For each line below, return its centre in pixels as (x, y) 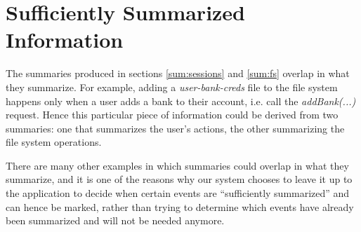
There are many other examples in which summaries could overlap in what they (177, 165)
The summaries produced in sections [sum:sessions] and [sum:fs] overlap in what (178, 73)
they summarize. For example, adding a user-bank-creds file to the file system (172, 87)
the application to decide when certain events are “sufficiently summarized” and (178, 193)
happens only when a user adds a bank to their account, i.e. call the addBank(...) (181, 101)
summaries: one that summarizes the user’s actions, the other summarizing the (175, 128)
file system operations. (54, 142)
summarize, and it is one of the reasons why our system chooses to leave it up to (179, 179)
